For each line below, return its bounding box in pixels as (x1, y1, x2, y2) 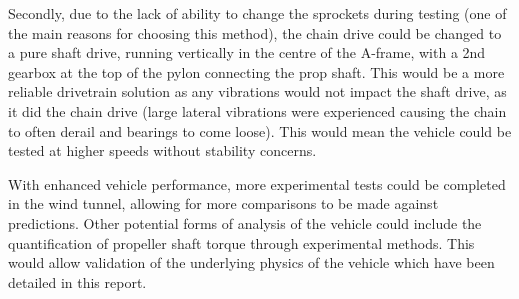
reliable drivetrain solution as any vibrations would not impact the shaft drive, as (8, 81, 507, 102)
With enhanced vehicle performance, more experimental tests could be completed (8, 173, 506, 194)
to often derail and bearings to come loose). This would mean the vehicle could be (8, 120, 512, 141)
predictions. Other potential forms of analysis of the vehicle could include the (8, 212, 482, 233)
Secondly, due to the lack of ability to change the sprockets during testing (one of (8, 3, 507, 23)
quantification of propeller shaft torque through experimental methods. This (8, 232, 475, 253)
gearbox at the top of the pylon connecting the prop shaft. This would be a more (8, 61, 505, 82)
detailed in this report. (8, 271, 147, 292)
